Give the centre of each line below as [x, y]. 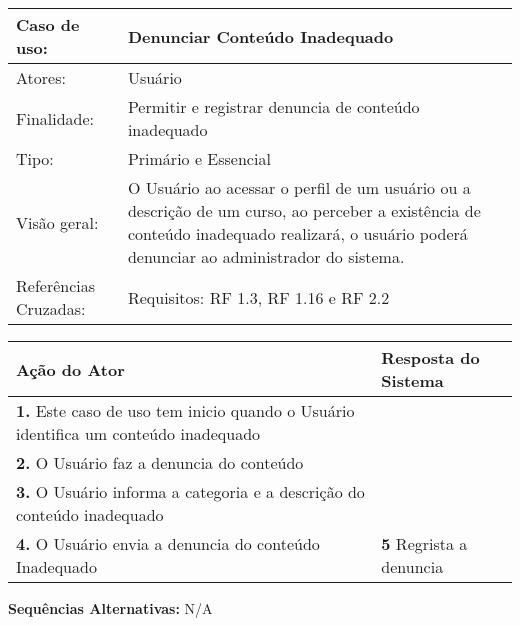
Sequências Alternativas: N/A [110, 608]
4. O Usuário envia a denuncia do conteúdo [168, 543]
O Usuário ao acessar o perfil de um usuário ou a [299, 187]
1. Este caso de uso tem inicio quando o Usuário [185, 410]
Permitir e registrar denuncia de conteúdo [273, 106]
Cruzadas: [51, 308]
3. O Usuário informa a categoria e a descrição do [190, 491]
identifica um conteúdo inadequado [138, 433]
